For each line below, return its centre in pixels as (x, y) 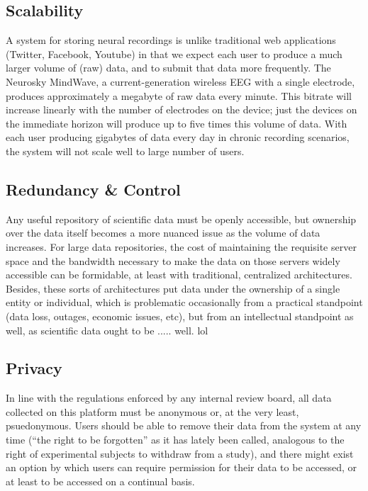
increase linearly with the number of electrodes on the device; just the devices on (182, 109)
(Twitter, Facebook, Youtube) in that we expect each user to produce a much (174, 53)
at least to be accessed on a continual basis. (100, 481)
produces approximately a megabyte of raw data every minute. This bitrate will (179, 95)
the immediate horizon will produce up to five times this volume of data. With (177, 123)
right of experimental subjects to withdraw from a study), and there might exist (180, 453)
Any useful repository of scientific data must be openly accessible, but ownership (181, 219)
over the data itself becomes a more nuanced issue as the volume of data (163, 233)
